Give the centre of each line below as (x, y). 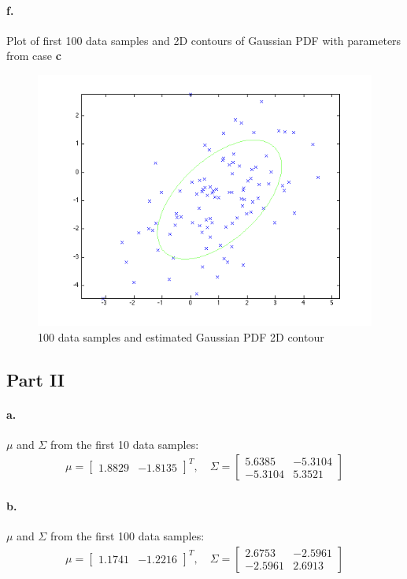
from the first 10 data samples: (124, 444)
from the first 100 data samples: (127, 536)
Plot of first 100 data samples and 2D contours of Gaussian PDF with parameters (204, 40)
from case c (34, 56)
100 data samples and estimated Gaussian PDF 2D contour (181, 336)
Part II (35, 379)
